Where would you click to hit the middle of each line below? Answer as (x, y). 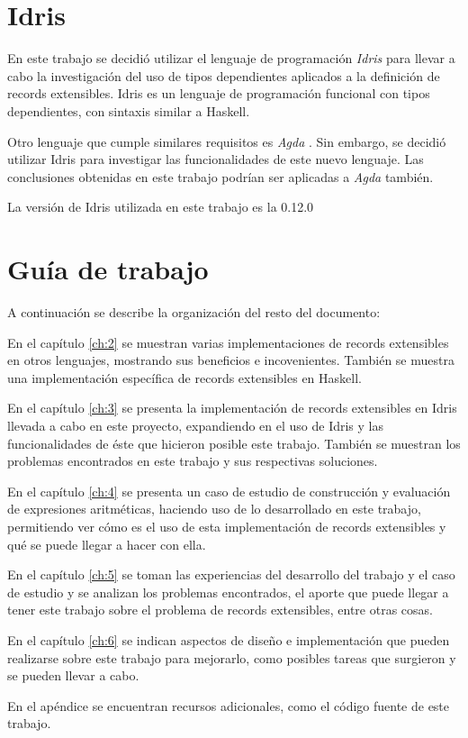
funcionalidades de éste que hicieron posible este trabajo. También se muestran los (234, 443)
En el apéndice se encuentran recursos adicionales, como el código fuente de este (229, 705)
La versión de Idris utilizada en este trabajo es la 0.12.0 (161, 207)
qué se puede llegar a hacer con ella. (107, 544)
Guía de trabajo (108, 269)
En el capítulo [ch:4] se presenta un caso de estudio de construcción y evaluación (229, 491)
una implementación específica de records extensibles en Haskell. (184, 377)
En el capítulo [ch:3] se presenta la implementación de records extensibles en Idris (232, 408)
